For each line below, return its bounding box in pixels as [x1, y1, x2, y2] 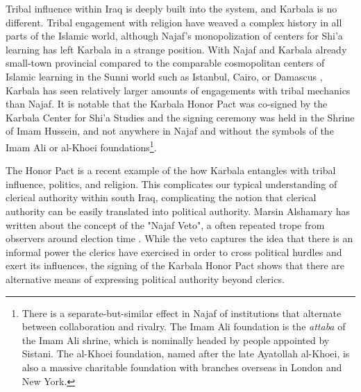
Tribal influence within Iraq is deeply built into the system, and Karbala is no [6, 1, 337, 15]
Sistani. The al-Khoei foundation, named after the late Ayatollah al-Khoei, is [22, 346, 350, 361]
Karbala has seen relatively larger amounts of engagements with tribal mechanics [6, 83, 351, 97]
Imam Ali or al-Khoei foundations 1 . [6, 137, 157, 154]
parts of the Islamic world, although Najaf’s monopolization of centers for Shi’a [6, 28, 343, 43]
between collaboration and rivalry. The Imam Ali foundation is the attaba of [22, 319, 346, 334]
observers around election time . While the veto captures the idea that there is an [6, 231, 353, 246]
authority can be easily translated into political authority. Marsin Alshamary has [6, 203, 351, 218]
